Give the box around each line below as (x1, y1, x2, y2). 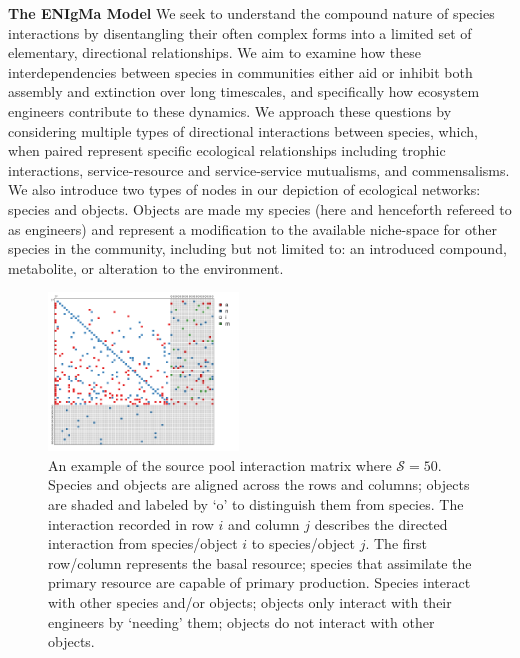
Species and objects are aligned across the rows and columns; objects (48, 474, 470, 495)
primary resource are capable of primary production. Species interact (48, 572, 471, 593)
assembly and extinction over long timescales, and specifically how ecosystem (8, 81, 480, 102)
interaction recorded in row (48, 513, 214, 534)
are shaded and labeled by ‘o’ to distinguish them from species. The (48, 494, 464, 515)
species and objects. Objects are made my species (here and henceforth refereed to (8, 198, 512, 219)
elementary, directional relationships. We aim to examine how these (8, 42, 421, 63)
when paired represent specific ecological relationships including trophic (8, 140, 446, 161)
